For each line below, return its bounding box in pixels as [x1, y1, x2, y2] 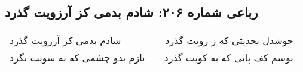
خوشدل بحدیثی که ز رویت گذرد [165, 33, 293, 48]
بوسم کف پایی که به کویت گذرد [164, 51, 293, 65]
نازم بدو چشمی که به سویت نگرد [10, 51, 145, 65]
